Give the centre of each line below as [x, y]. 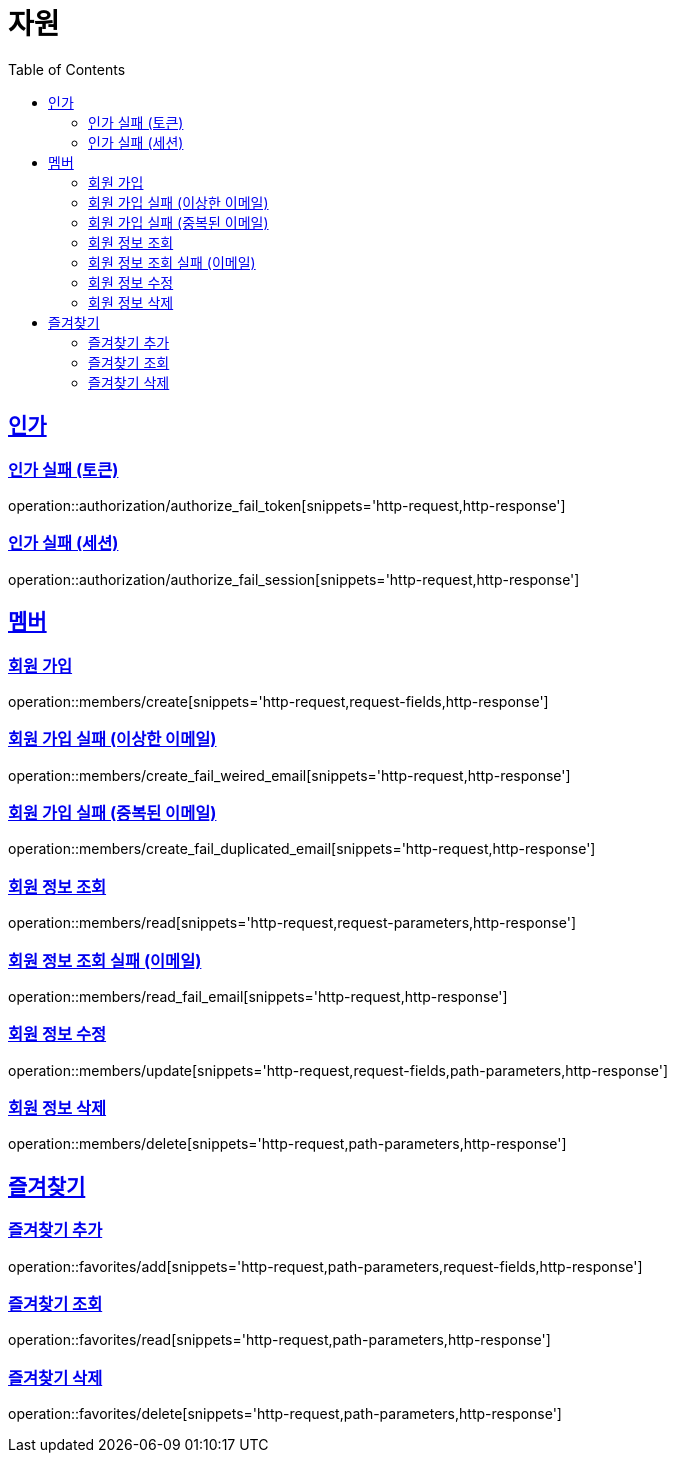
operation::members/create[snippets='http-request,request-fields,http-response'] [278, 701]
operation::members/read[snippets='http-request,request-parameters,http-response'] [292, 923]
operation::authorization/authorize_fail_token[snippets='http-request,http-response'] [287, 505]
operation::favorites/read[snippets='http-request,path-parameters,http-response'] [279, 1340]
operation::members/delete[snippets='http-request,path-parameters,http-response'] [287, 1144]
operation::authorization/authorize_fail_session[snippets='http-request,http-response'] [294, 579]
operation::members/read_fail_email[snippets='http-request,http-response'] [258, 996]
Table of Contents [67, 69]
